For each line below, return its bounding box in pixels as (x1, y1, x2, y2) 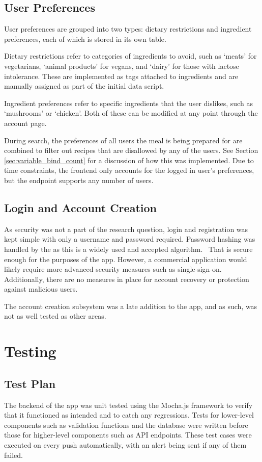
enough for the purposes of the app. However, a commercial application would (4, 253, 247, 264)
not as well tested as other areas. (4, 311, 106, 321)
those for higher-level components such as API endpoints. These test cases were (4, 429, 252, 440)
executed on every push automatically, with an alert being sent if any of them (4, 440, 247, 450)
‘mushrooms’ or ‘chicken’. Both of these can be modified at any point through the (4, 108, 258, 118)
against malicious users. (4, 284, 78, 294)
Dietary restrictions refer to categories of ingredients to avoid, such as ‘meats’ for (4, 50, 257, 61)
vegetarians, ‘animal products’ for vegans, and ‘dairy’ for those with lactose (4, 60, 239, 71)
